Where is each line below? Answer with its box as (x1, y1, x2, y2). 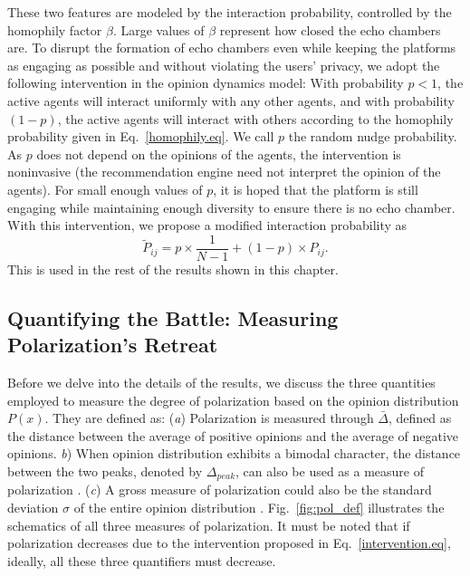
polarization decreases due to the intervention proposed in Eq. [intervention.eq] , (7, 533, 451, 552)
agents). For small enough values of (7, 179, 203, 198)
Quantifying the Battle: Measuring (7, 303, 339, 331)
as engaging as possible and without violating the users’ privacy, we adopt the (7, 55, 440, 74)
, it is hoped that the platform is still (213, 179, 418, 198)
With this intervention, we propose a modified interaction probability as (7, 216, 408, 235)
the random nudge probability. (288, 127, 457, 146)
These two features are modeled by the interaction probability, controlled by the (7, 3, 452, 21)
